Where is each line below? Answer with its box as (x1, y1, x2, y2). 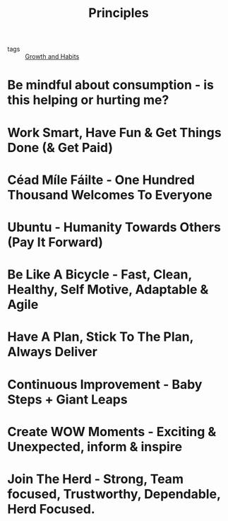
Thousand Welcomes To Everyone (7, 187, 213, 203)
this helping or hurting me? (7, 92, 169, 108)
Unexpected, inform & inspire (7, 438, 182, 455)
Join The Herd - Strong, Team (7, 471, 184, 487)
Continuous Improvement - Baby (7, 376, 203, 392)
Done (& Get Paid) (7, 139, 114, 156)
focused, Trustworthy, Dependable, (7, 486, 221, 502)
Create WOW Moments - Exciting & (7, 423, 217, 440)
